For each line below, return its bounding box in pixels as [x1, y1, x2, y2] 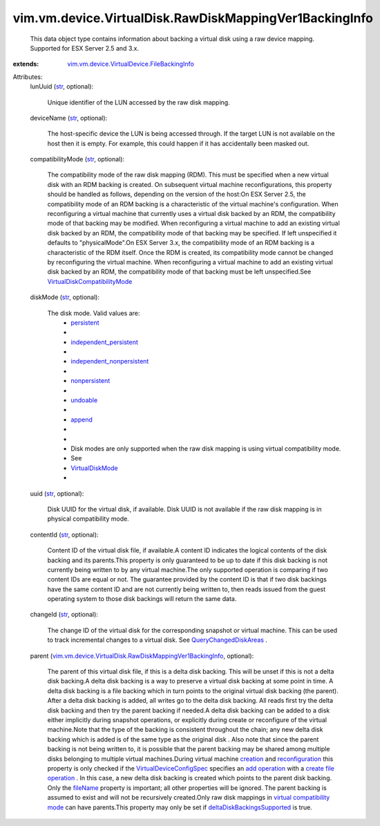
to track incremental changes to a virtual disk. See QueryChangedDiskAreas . [47, 636, 267, 644]
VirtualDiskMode [70, 464, 118, 472]
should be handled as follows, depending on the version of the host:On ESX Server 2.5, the [47, 190, 307, 199]
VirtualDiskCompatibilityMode [47, 277, 133, 285]
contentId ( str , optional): [30, 530, 99, 539]
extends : [12, 60, 39, 69]
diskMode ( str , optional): [30, 293, 100, 301]
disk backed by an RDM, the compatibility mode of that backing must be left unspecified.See [47, 267, 312, 276]
